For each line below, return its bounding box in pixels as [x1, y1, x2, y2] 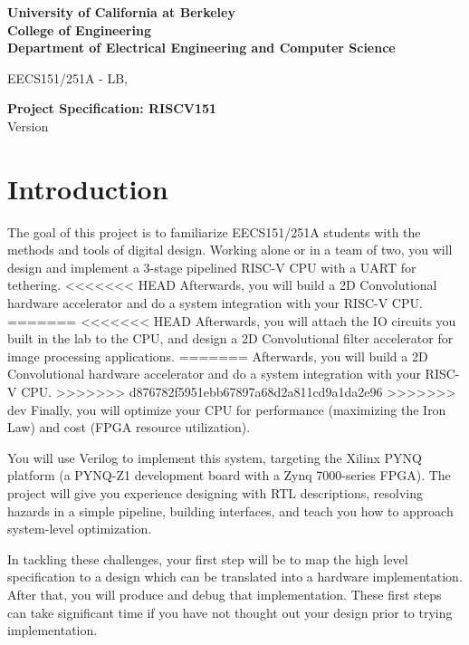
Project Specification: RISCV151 [7, 99, 217, 118]
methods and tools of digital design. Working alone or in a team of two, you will [7, 240, 453, 259]
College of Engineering [7, 20, 151, 39]
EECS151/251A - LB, [7, 68, 128, 87]
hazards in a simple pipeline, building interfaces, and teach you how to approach [7, 501, 454, 520]
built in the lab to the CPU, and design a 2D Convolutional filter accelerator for [7, 329, 454, 348]
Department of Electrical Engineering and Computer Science [7, 38, 396, 57]
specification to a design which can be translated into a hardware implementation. [7, 567, 463, 586]
